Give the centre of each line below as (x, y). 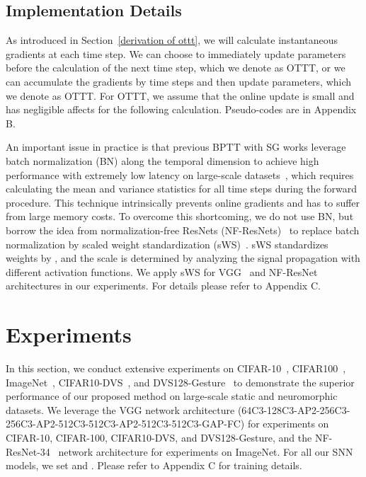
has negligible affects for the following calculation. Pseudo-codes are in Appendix (181, 109)
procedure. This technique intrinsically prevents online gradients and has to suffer (183, 202)
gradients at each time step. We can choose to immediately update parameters (176, 53)
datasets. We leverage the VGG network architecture (120, 409)
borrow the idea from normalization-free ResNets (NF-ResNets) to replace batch (183, 230)
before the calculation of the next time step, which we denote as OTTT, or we (176, 68)
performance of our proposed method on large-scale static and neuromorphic (172, 396)
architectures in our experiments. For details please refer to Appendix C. (163, 286)
